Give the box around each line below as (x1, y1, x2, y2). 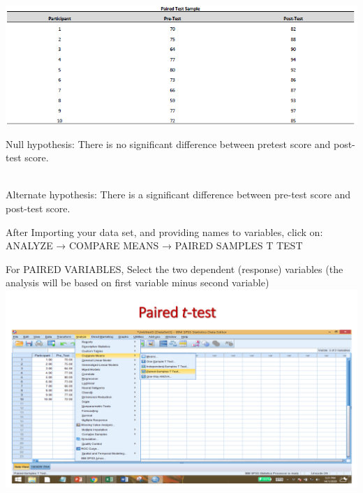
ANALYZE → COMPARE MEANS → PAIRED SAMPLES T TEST (6, 238, 303, 253)
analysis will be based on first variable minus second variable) (6, 275, 269, 290)
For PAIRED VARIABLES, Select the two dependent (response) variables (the (6, 261, 343, 276)
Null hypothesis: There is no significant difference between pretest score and (6, 136, 331, 151)
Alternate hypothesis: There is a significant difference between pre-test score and (6, 187, 351, 202)
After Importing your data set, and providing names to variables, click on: (6, 224, 323, 239)
